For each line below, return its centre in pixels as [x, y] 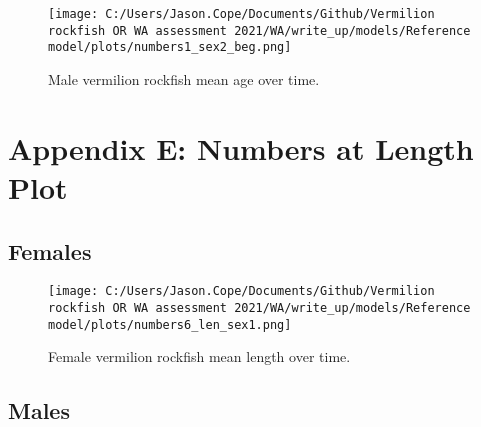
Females [50, 250]
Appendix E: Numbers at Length [241, 147]
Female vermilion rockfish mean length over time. [199, 356]
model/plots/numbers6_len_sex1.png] [170, 324]
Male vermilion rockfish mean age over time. [184, 78]
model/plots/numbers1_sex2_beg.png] [170, 47]
